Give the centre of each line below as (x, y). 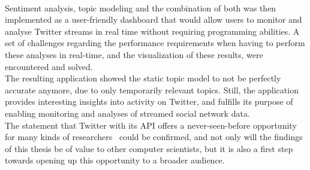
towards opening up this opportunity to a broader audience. (115, 160)
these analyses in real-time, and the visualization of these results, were (134, 54)
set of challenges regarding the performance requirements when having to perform (155, 43)
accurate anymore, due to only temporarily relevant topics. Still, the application (152, 89)
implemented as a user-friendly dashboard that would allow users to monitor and (154, 19)
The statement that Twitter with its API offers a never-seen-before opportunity (151, 125)
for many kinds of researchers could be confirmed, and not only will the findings (154, 137)
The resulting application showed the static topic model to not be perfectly (143, 78)
